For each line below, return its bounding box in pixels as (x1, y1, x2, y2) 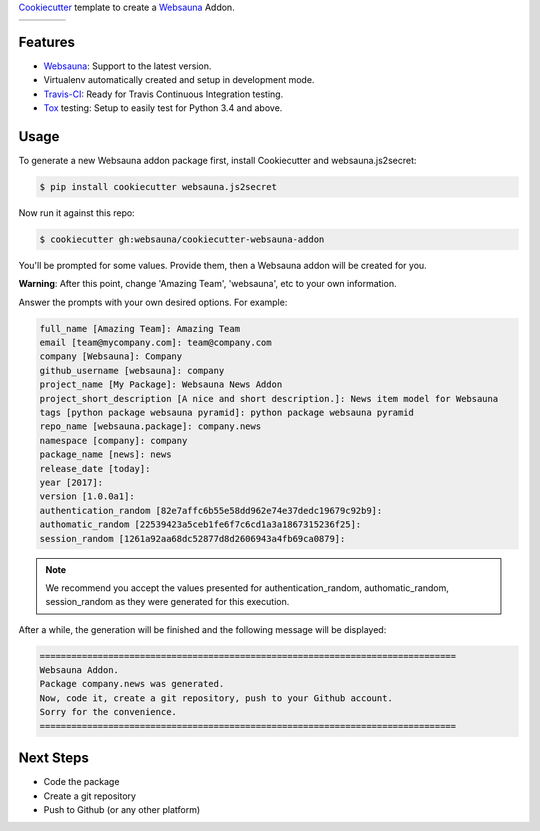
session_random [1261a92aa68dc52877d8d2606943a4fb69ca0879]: (39, 533, 346, 544)
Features (18, 33, 75, 50)
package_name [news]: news (39, 449, 172, 460)
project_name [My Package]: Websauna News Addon (39, 379, 283, 390)
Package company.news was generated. (39, 678, 225, 690)
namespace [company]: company (39, 435, 188, 446)
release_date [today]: (39, 463, 151, 474)
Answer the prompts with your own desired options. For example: (18, 296, 288, 308)
